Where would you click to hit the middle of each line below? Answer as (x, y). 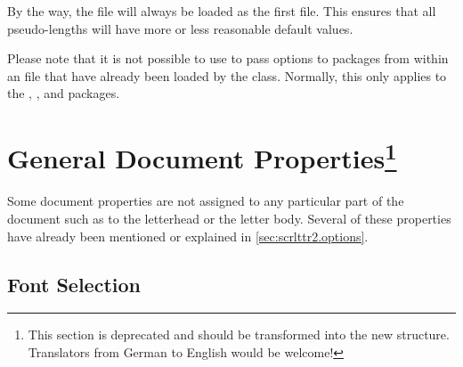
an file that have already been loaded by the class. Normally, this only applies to (227, 75)
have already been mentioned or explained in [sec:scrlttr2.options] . (188, 236)
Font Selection (74, 284)
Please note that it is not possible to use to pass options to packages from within (228, 58)
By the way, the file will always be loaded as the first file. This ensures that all (222, 11)
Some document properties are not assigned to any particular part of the (206, 201)
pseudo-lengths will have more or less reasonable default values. (180, 28)
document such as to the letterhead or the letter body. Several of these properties (229, 219)
